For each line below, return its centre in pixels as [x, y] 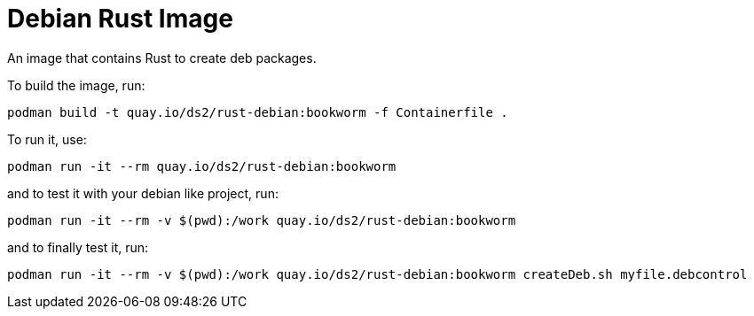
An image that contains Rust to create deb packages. [162, 58]
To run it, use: [47, 139]
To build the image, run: [76, 85]
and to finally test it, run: [78, 247]
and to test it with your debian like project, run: [143, 193]
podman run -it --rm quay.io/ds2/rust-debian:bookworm [202, 166]
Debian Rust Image [120, 19]
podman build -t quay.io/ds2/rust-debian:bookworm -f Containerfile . [258, 112]
